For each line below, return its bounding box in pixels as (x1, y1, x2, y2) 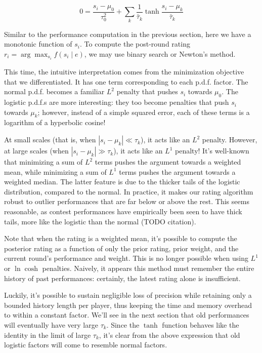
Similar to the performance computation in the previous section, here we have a (4, 28, 251, 39)
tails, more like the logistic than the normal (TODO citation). (4, 216, 196, 226)
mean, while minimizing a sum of (4, 166, 107, 177)
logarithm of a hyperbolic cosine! (4, 117, 106, 128)
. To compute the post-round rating (80, 38, 190, 49)
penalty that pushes (116, 86, 178, 97)
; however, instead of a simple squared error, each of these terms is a (37, 106, 250, 117)
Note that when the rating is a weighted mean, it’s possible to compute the (4, 233, 237, 244)
